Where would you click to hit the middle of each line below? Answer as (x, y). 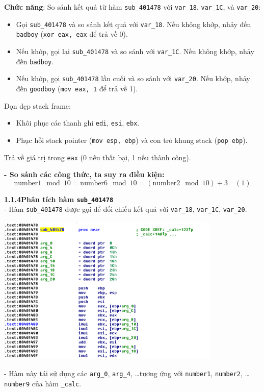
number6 (94, 183)
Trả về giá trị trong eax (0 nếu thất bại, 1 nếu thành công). (98, 157)
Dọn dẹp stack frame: (37, 105)
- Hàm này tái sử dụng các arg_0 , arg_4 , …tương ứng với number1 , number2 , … (127, 373)
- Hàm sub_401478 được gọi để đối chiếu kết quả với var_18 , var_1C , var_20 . (126, 209)
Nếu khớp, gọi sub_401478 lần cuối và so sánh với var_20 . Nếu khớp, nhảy (133, 78)
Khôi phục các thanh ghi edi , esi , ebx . (78, 123)
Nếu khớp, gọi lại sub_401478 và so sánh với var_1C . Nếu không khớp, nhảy (135, 51)
